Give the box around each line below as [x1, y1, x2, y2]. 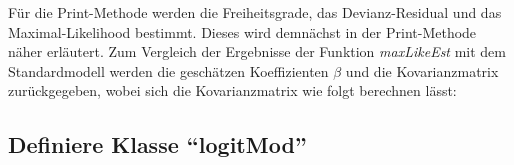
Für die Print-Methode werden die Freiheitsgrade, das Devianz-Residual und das [8, 2, 502, 22]
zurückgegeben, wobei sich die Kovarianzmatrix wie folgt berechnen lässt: [8, 80, 457, 101]
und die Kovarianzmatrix [345, 60, 499, 81]
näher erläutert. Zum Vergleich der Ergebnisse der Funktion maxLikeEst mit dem [8, 41, 507, 62]
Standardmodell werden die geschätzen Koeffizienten [8, 60, 329, 81]
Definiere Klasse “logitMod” [8, 129, 307, 160]
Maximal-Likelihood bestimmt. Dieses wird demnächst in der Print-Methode [8, 21, 477, 42]
